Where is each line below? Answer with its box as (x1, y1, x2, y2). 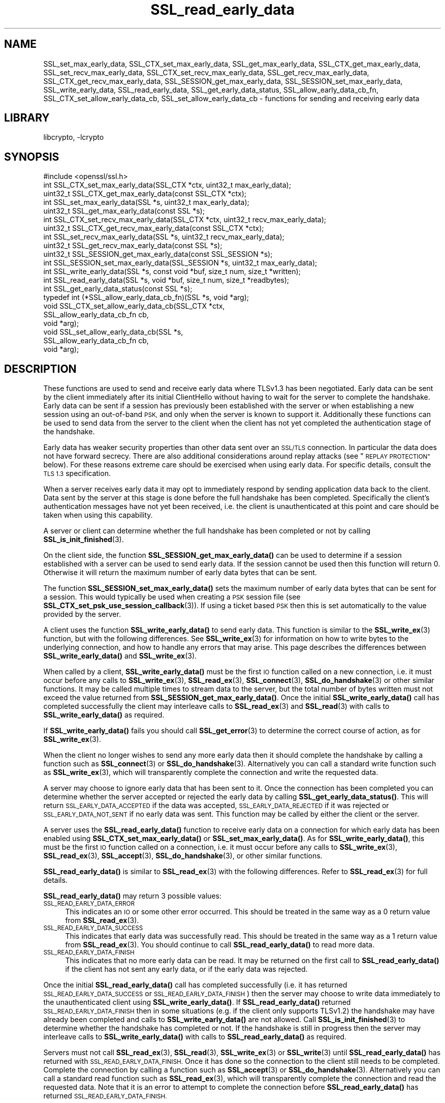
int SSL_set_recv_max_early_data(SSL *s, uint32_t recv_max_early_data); (43, 232, 284, 242)
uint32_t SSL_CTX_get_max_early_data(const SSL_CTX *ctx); (43, 189, 246, 198)
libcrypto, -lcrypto (43, 133, 104, 142)
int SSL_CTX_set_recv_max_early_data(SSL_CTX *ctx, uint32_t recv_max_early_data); (43, 215, 326, 224)
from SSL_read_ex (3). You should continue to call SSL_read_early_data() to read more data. (65, 940, 374, 949)
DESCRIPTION (4, 362, 77, 375)
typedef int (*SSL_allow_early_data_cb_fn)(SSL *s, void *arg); (43, 293, 249, 302)
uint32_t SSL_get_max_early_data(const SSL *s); (43, 206, 205, 216)
